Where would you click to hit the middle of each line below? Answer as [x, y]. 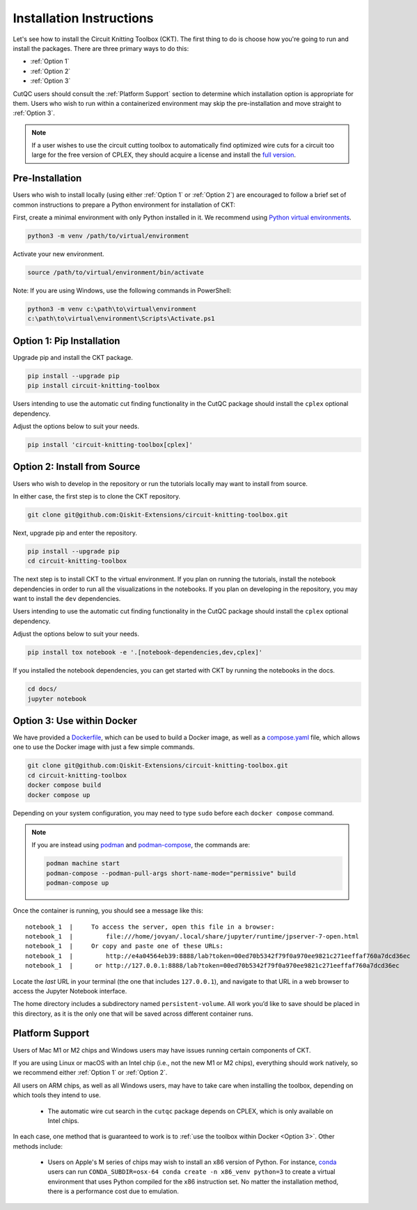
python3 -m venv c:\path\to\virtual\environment [112, 309]
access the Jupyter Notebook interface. [70, 991]
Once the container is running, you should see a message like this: [108, 911]
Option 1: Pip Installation [66, 341]
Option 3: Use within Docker [75, 721]
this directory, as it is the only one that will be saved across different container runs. [133, 1014]
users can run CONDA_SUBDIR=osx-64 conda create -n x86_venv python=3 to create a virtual [191, 1172]
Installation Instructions [83, 18]
